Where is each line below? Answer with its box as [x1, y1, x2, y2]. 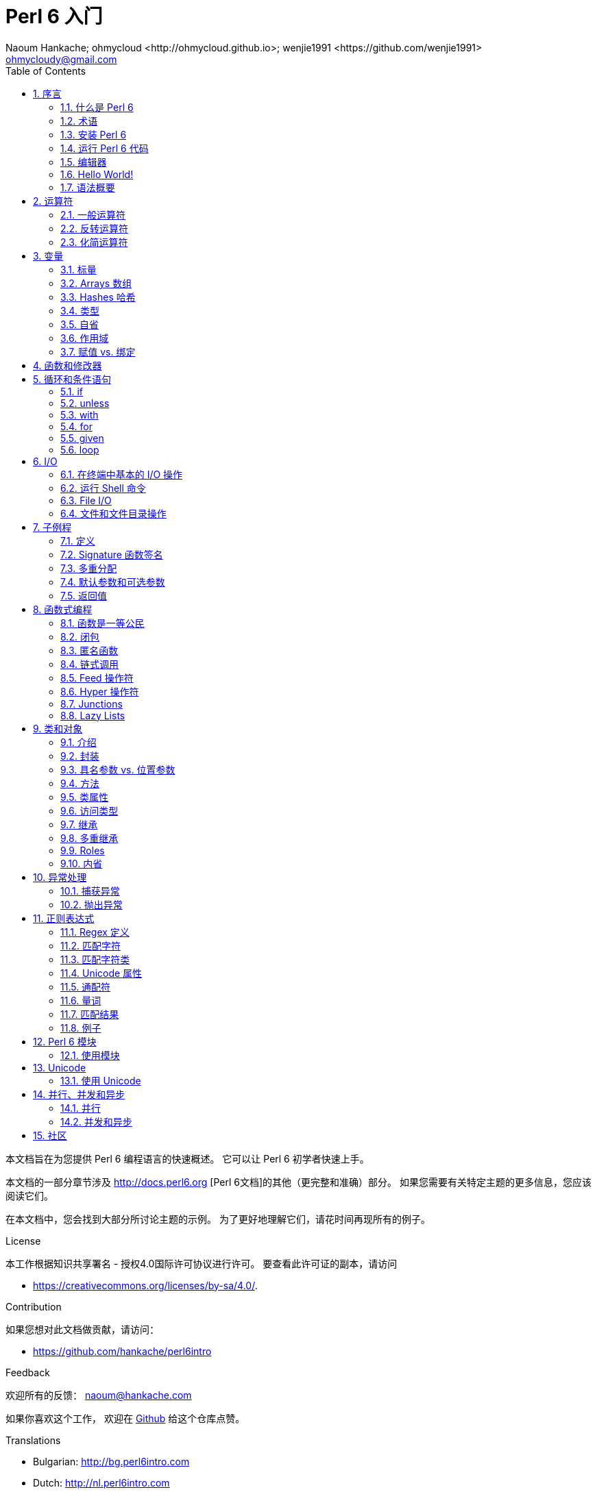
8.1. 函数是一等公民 [60, 617, 145, 629]
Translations [5, 1434, 61, 1446]
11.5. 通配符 [60, 980, 111, 993]
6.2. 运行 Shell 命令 [60, 482, 146, 494]
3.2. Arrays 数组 [60, 277, 132, 289]
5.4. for [60, 420, 93, 432]
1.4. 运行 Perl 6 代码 [60, 142, 149, 154]
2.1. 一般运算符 [60, 208, 126, 221]
